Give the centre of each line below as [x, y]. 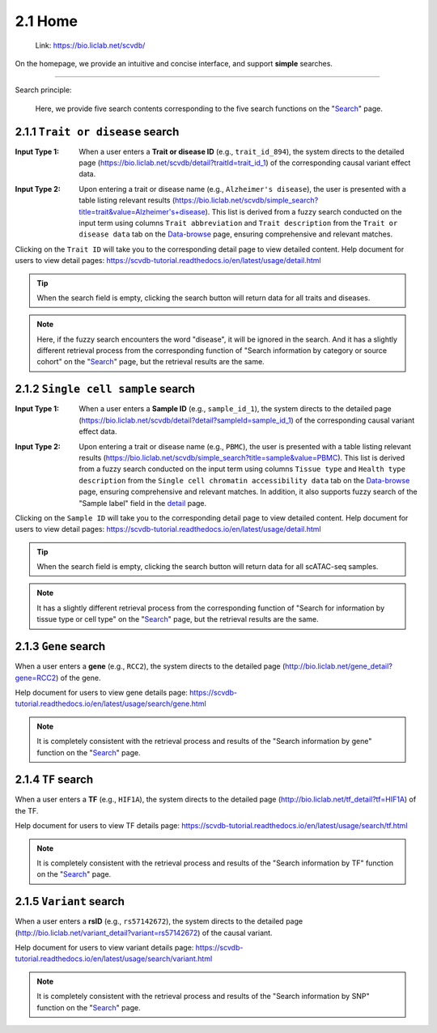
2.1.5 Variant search [70, 901]
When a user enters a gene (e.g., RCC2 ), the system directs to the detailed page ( [150, 666]
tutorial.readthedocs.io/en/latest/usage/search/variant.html [114, 959]
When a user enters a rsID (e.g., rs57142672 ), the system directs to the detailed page [159, 921]
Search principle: [43, 90]
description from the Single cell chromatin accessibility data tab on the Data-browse [244, 480]
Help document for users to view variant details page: [104, 948]
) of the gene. [78, 678]
